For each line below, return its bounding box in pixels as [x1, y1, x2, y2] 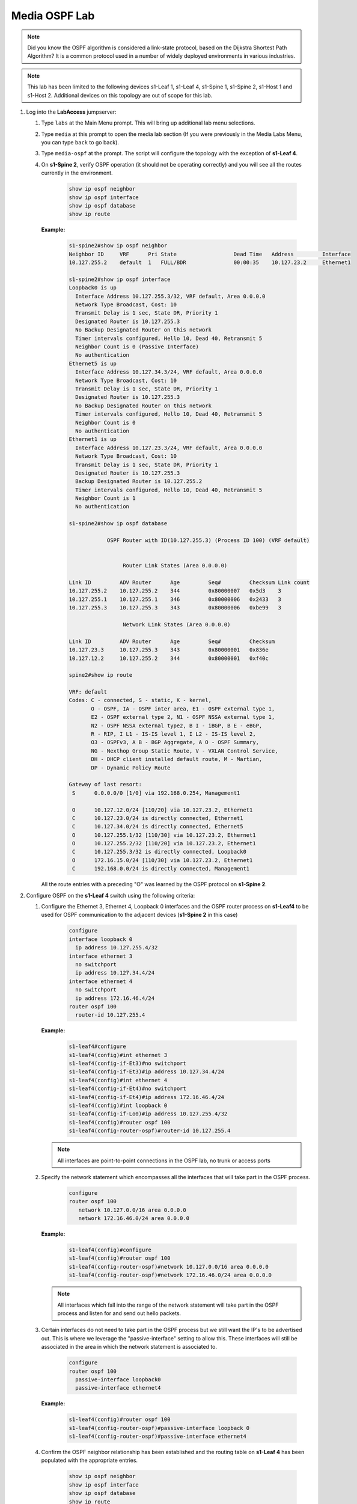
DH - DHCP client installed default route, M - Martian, [91, 756, 263, 763]
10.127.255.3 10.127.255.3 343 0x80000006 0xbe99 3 [69, 605, 282, 611]
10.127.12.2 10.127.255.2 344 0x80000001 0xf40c [69, 655, 269, 662]
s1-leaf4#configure [69, 1043, 126, 1050]
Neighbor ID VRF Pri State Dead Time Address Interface [69, 250, 351, 257]
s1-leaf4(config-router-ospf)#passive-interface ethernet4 [69, 1433, 246, 1440]
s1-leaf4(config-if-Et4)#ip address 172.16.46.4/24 [69, 1094, 225, 1100]
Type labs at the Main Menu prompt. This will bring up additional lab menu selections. [41, 119, 255, 126]
